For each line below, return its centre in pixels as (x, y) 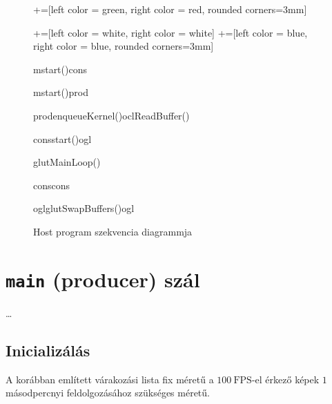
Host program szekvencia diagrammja (113, 231)
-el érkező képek (285, 379)
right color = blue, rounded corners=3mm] (124, 46)
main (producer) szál (103, 279)
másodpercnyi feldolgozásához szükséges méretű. (108, 393)
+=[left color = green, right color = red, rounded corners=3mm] (170, 9)
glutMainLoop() (67, 162)
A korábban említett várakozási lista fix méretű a (110, 379)
